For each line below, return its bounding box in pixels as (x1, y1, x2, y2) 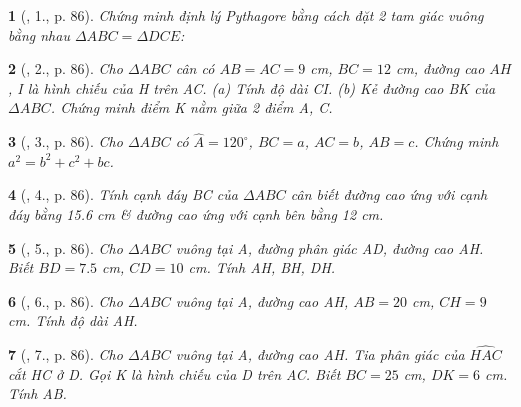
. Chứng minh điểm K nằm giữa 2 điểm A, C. (50, 97, 333, 118)
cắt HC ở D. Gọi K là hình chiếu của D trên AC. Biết (8, 363, 341, 384)
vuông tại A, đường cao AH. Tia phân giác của (175, 344, 465, 365)
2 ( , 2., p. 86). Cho (8, 58, 123, 79)
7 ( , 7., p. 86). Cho (8, 344, 123, 365)
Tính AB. (8, 383, 67, 404)
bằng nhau (8, 24, 70, 45)
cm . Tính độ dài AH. (8, 310, 138, 331)
